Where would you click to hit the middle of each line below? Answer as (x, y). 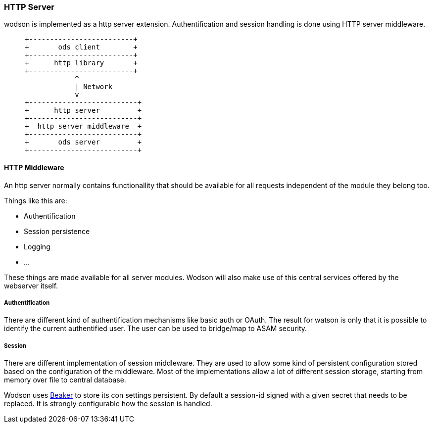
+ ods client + (81, 47)
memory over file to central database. (65, 380)
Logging (37, 246)
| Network (94, 87)
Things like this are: (36, 200)
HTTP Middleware (34, 167)
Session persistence (57, 231)
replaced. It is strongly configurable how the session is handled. (108, 404)
